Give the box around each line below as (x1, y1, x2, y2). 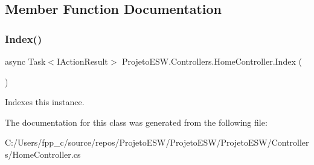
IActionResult (57, 55, 108, 67)
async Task (5, 55, 46, 67)
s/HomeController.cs (5, 147, 81, 160)
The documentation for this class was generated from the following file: (5, 115, 268, 128)
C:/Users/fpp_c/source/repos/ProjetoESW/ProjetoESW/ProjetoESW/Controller (5, 136, 309, 149)
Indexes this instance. (5, 95, 85, 108)
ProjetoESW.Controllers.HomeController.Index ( (122, 55, 302, 67)
